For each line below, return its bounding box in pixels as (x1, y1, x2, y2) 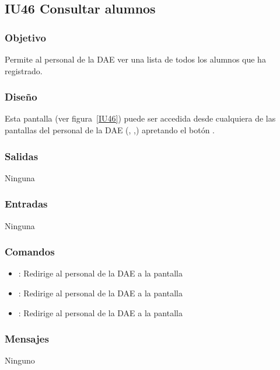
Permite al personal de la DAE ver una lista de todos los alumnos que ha (5, 53, 266, 65)
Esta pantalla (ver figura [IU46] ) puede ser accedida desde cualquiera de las (5, 112, 276, 125)
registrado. (5, 64, 43, 77)
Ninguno (5, 354, 35, 366)
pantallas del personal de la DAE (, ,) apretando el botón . (5, 124, 215, 136)
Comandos (5, 244, 55, 259)
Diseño (5, 89, 37, 104)
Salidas (5, 148, 38, 163)
